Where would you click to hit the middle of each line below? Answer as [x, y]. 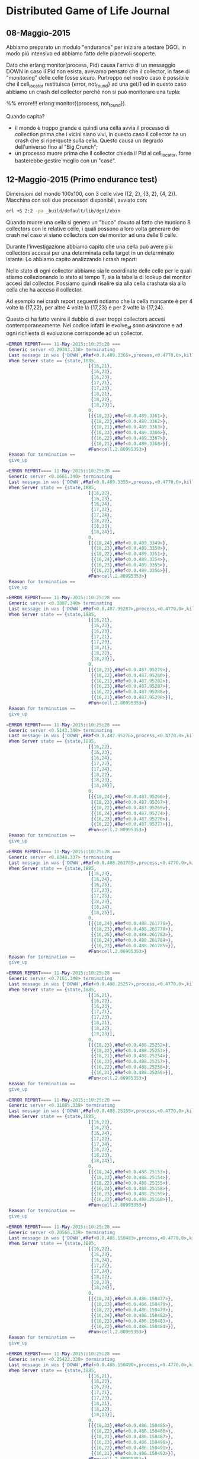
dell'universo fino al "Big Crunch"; [56, 146]
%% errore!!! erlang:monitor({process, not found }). [66, 104]
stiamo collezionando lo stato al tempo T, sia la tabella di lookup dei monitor [99, 277]
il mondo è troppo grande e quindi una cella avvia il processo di [92, 128]
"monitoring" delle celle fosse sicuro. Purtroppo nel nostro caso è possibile [98, 78]
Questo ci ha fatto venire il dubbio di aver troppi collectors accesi [86, 319]
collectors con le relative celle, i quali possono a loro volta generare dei [93, 229]
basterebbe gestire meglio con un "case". [65, 161]
